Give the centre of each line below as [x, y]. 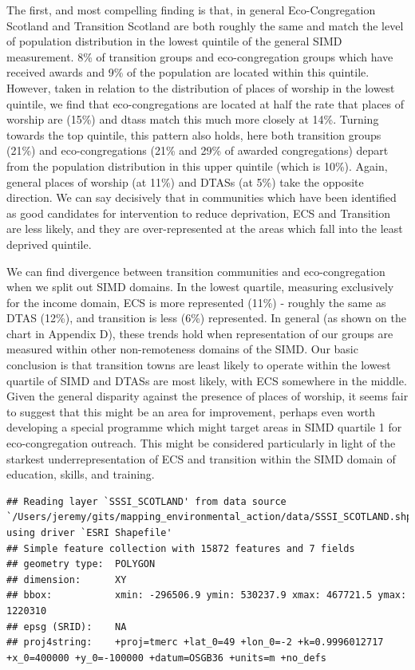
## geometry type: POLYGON [81, 564]
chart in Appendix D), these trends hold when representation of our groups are [200, 333]
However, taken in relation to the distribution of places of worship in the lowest [201, 87]
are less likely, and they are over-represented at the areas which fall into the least [205, 229]
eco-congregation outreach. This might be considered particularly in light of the [201, 443]
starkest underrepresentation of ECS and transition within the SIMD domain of [201, 458]
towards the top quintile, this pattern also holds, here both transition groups [194, 134]
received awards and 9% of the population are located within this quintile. [188, 72]
